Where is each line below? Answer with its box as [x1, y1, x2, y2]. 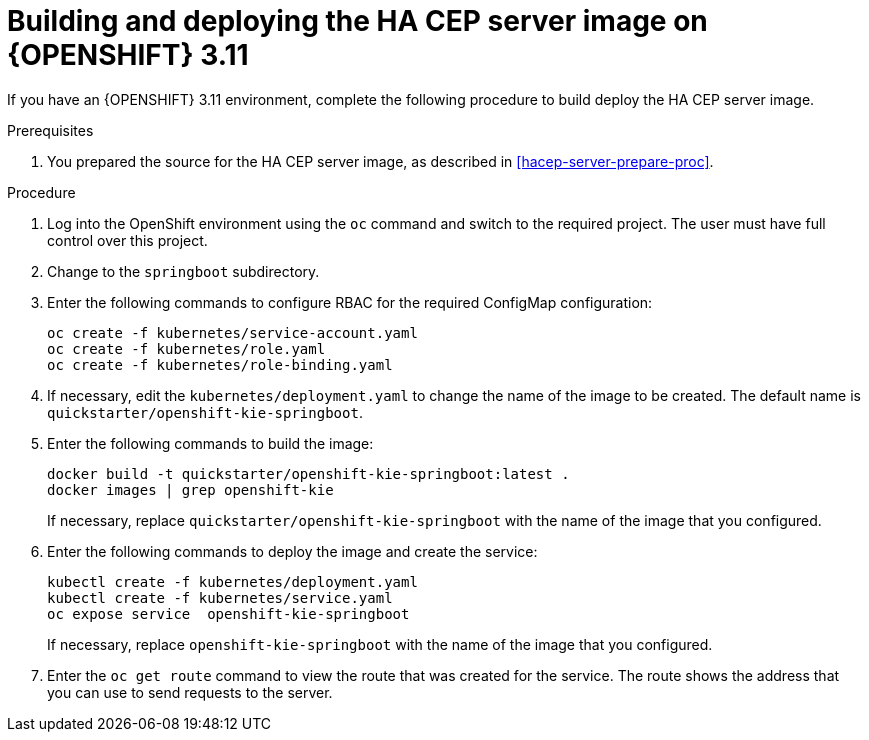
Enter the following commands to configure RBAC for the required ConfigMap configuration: [47, 293, 653, 311]
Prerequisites [7, 121, 94, 139]
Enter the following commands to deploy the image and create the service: [47, 542, 538, 560]
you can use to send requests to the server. [47, 683, 333, 701]
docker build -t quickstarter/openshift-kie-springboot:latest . [47, 465, 570, 482]
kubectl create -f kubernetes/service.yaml [47, 589, 393, 606]
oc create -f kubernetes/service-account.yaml [47, 324, 418, 341]
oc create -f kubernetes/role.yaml [47, 340, 326, 357]
